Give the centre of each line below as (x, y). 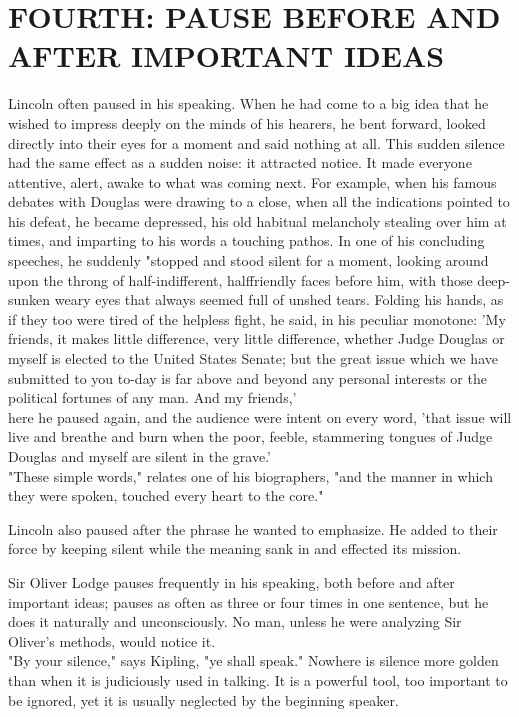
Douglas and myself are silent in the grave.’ (139, 456)
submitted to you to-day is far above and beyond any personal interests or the (247, 377)
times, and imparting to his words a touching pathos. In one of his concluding (246, 240)
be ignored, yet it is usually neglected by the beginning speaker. (203, 699)
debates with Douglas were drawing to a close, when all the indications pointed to (259, 201)
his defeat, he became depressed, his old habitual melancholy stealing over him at (257, 220)
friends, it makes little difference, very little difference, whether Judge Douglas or (256, 338)
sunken (29, 299)
